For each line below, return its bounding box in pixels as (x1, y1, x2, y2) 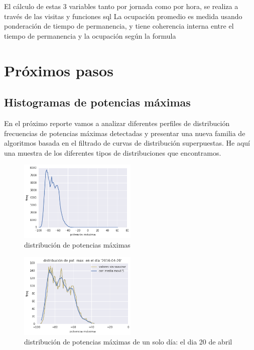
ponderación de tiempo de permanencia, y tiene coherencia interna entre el (4, 21, 234, 31)
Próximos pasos (4, 60, 113, 80)
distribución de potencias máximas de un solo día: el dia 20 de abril (24, 336, 232, 347)
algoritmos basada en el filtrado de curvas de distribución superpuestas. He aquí (4, 138, 250, 148)
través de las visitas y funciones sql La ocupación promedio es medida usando (4, 11, 242, 21)
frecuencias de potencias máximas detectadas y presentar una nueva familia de (4, 128, 245, 138)
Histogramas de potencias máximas (4, 94, 191, 110)
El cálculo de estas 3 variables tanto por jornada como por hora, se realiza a (4, 1, 238, 11)
